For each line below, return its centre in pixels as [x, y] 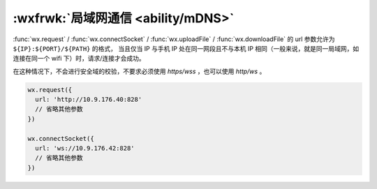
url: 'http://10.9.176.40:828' [89, 100]
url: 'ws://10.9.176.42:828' [85, 149]
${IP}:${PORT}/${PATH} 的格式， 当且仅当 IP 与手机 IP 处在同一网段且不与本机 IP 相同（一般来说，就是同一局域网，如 [186, 48]
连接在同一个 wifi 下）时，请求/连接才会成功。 [79, 59]
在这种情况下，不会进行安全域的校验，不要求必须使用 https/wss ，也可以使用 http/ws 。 [139, 71]
